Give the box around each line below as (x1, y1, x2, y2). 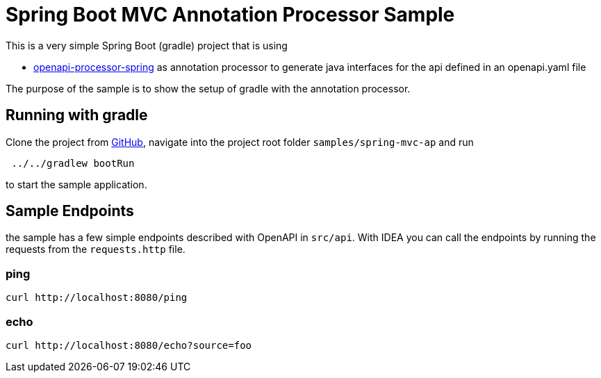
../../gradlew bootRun (11, 157, 135, 169)
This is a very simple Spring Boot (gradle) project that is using (6, 39, 288, 51)
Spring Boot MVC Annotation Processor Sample (6, 3, 455, 26)
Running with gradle (6, 106, 148, 124)
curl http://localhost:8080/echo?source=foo (6, 339, 252, 351)
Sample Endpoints (6, 202, 134, 220)
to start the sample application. (6, 178, 147, 190)
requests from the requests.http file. (6, 243, 186, 256)
